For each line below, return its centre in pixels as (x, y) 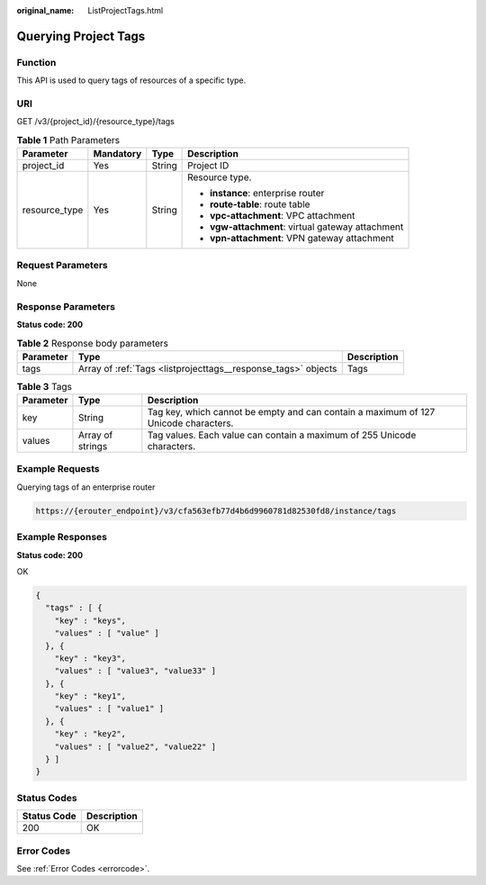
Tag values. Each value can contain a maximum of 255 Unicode (282, 435)
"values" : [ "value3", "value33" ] (135, 671)
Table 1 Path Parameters (68, 140)
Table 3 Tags (44, 386)
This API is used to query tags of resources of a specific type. (131, 80)
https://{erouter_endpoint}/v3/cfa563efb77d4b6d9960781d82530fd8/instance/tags (216, 510)
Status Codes (47, 798)
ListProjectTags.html (126, 10)
